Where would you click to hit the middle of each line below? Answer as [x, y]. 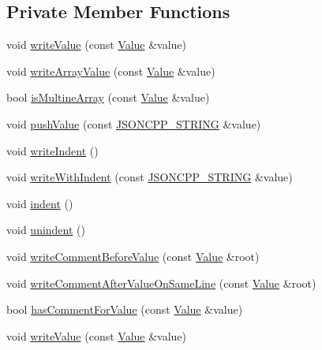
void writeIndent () [52, 150]
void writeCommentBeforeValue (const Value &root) [133, 256]
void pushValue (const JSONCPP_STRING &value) [134, 123]
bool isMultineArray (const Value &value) [108, 97]
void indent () [40, 203]
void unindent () [46, 230]
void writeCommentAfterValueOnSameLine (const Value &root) [161, 283]
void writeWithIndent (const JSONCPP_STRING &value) [150, 177]
